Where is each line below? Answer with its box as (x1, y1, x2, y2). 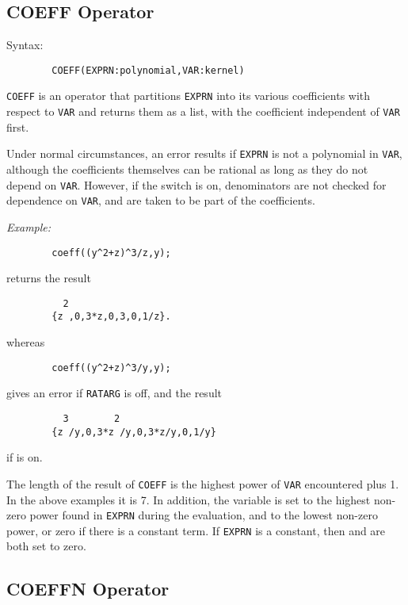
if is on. (6, 449, 43, 465)
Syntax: (6, 36, 44, 53)
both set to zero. (6, 538, 86, 554)
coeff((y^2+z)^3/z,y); (51, 247, 171, 258)
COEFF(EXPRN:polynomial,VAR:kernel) (51, 64, 245, 76)
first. (6, 118, 29, 135)
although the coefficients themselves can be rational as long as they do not (6, 161, 368, 178)
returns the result (6, 270, 91, 286)
